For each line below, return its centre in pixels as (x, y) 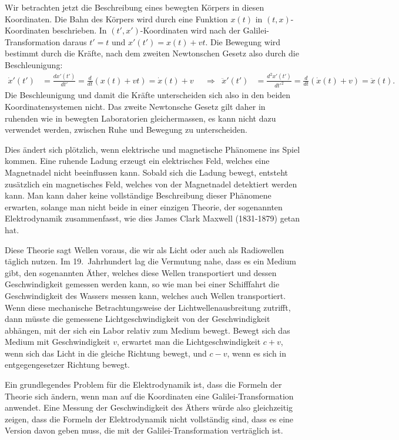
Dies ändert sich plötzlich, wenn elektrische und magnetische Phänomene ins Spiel (152, 149)
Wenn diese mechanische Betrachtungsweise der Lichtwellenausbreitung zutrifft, (148, 307)
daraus (75, 41)
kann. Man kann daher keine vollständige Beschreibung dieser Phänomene (138, 195)
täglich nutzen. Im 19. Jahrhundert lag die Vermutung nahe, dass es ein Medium (151, 261)
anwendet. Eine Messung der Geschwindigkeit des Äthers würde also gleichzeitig (149, 407)
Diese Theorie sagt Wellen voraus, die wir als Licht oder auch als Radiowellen (145, 249)
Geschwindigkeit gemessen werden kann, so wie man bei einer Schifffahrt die (142, 284)
